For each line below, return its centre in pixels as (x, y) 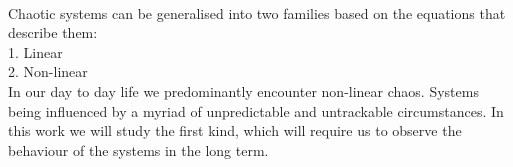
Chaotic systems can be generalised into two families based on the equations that (257, 12)
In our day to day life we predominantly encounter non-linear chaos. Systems (243, 90)
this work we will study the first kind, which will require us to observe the (235, 130)
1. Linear (35, 51)
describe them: (53, 32)
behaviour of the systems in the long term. (138, 149)
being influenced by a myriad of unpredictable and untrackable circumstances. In (256, 110)
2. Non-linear (48, 71)
